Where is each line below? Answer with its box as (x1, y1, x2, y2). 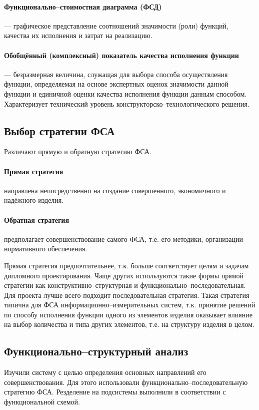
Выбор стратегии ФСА (4, 123, 115, 138)
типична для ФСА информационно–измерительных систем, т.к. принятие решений (4, 299, 255, 310)
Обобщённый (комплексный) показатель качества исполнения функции (4, 50, 239, 60)
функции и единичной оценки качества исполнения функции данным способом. (4, 88, 247, 99)
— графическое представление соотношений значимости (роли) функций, (4, 20, 228, 31)
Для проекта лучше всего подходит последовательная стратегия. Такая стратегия (4, 289, 249, 300)
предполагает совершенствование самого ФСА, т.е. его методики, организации (4, 233, 243, 244)
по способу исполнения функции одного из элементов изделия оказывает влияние (4, 309, 252, 319)
